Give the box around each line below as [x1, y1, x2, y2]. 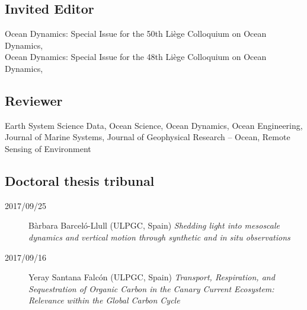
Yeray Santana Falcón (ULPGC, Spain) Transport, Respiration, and [28, 271, 275, 283]
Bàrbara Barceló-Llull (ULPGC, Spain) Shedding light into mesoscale [28, 219, 280, 232]
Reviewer [5, 91, 63, 109]
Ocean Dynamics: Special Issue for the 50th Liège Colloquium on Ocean [5, 27, 267, 40]
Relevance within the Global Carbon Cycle [28, 294, 180, 306]
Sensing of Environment [5, 142, 91, 154]
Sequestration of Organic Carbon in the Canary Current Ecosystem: [28, 282, 274, 295]
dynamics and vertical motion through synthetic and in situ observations [28, 230, 290, 243]
